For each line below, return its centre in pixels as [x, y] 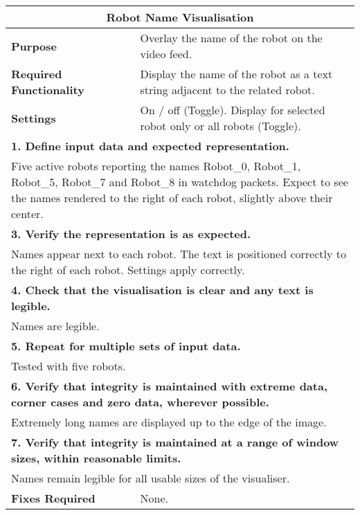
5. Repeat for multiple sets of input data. [126, 346]
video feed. [166, 54]
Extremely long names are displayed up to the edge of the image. [169, 422]
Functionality [48, 90]
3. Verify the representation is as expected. [131, 234]
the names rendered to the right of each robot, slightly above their [172, 198]
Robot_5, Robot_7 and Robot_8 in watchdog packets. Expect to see [180, 182]
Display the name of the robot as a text [236, 74]
